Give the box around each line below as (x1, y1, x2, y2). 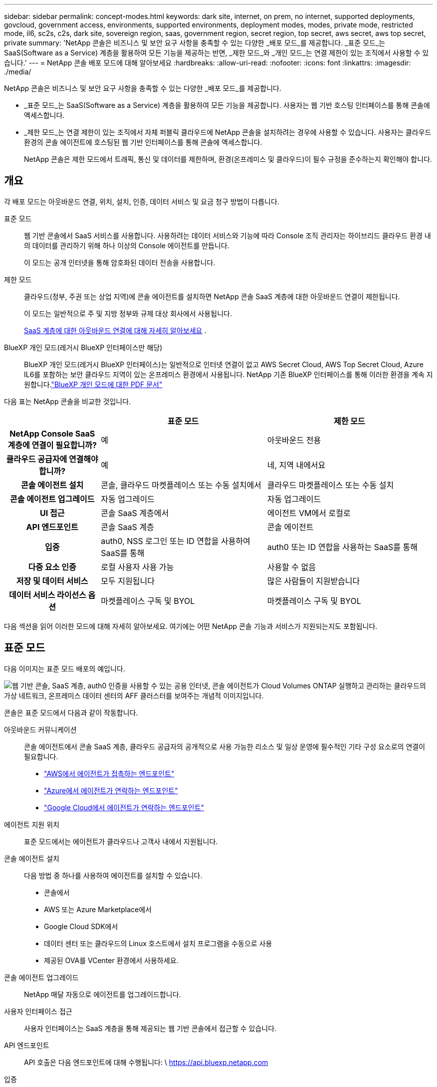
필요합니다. (24, 752, 58, 761)
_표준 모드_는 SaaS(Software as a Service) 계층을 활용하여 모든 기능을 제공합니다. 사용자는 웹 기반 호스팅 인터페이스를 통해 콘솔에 (24, 101, 430, 109)
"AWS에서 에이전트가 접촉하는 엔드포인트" (44, 769, 175, 778)
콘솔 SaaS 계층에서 (101, 508, 169, 518)
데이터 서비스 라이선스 (9, 589, 86, 600)
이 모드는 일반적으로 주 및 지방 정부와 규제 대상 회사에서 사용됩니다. (24, 309, 232, 318)
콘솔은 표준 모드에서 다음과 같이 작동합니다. (4, 708, 138, 717)
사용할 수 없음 (267, 561, 316, 572)
